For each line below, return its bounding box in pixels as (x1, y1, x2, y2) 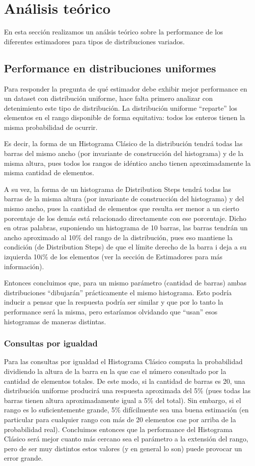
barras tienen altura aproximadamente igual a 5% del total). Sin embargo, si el (4, 395, 241, 405)
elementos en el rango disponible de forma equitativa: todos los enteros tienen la (4, 112, 245, 123)
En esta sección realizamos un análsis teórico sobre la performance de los (4, 27, 223, 37)
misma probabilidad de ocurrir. (4, 122, 98, 132)
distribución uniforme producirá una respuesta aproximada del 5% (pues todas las (4, 385, 251, 396)
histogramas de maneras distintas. (4, 316, 106, 326)
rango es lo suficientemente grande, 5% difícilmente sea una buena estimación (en (4, 404, 249, 415)
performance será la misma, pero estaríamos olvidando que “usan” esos (4, 306, 218, 316)
